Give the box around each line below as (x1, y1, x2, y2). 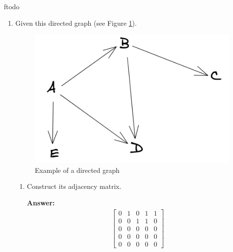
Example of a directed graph (34, 165, 120, 175)
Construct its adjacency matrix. (27, 181, 121, 191)
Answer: (27, 198, 55, 207)
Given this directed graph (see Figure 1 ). (15, 17, 137, 28)
